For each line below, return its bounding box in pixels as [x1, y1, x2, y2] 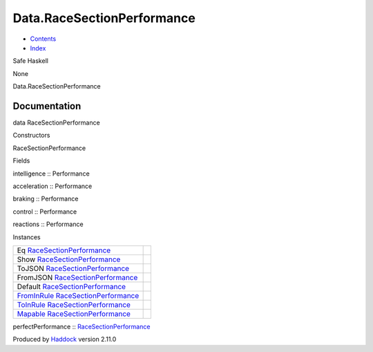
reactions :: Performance [12, 220, 84, 228]
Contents [30, 35, 57, 43]
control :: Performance [12, 207, 77, 216]
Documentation [12, 100, 82, 112]
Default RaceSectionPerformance [17, 281, 126, 291]
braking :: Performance [12, 194, 79, 203]
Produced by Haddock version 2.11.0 [12, 335, 117, 344]
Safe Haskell [12, 57, 48, 65]
